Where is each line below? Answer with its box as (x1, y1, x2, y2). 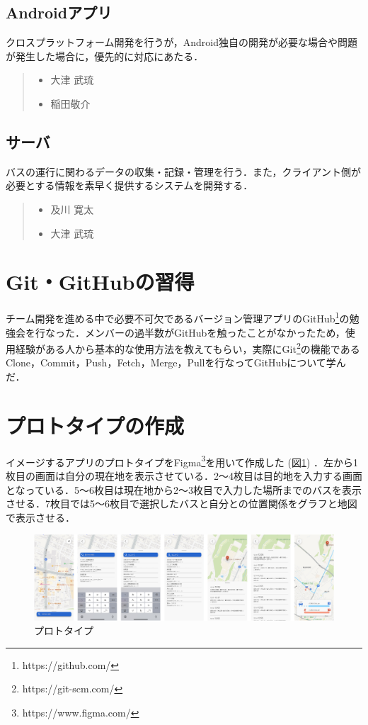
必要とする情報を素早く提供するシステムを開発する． (6, 178, 253, 193)
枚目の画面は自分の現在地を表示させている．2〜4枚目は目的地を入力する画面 (6, 468, 362, 483)
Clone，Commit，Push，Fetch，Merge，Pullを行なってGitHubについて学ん (6, 355, 346, 370)
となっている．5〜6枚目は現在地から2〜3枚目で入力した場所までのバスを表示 (6, 482, 362, 497)
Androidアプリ (6, 1, 113, 23)
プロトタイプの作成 (6, 410, 185, 439)
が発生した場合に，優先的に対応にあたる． (6, 48, 204, 63)
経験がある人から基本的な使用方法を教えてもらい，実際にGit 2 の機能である (15, 339, 360, 356)
